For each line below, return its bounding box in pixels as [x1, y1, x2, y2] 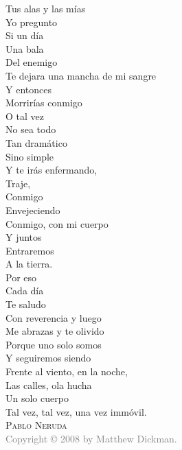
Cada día [5, 283, 44, 298]
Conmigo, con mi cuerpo [5, 216, 109, 230]
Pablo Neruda [5, 418, 67, 432]
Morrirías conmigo [5, 95, 82, 110]
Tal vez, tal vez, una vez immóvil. [5, 404, 147, 418]
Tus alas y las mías [5, 1, 86, 15]
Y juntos [5, 230, 42, 244]
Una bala [5, 41, 44, 56]
